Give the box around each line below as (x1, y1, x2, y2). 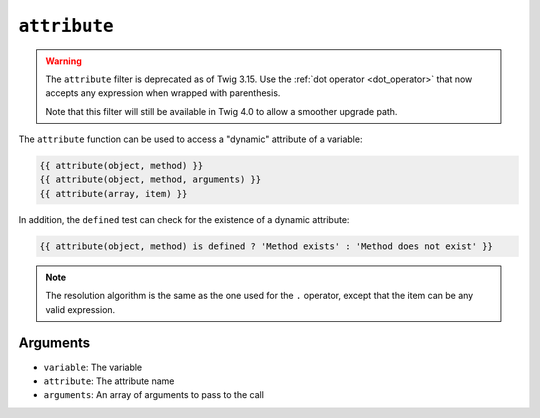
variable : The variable (43, 361, 143, 373)
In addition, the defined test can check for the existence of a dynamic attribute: (18, 213, 350, 225)
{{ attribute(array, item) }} (39, 188, 188, 199)
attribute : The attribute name (43, 375, 175, 387)
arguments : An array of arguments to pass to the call (43, 389, 265, 401)
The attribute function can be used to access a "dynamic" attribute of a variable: (18, 133, 363, 145)
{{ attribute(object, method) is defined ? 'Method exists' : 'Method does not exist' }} (39, 240, 494, 252)
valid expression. (45, 303, 116, 315)
